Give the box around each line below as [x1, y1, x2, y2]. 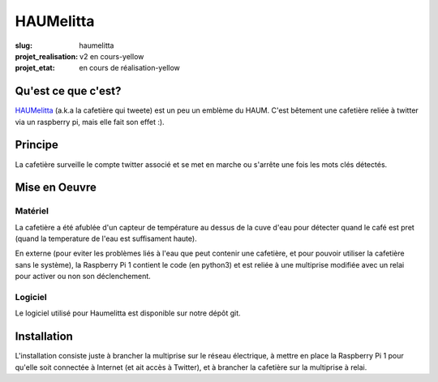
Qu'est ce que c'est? [15, 84, 122, 98]
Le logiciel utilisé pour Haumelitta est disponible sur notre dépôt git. [15, 308, 241, 318]
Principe [15, 138, 58, 152]
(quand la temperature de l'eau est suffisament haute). [15, 234, 198, 243]
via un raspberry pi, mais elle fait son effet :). [15, 117, 165, 127]
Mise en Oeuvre [15, 181, 97, 195]
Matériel [15, 205, 49, 217]
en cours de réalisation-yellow [79, 63, 180, 73]
